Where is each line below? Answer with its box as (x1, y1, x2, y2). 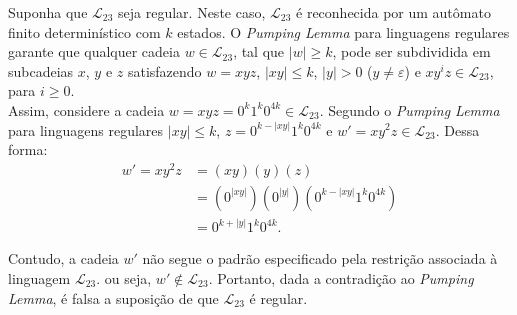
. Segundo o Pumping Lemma (319, 99, 500, 120)
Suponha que (8, 2, 88, 22)
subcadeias (8, 60, 74, 81)
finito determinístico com (8, 21, 161, 42)
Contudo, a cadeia (8, 248, 119, 269)
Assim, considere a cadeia (8, 99, 165, 120)
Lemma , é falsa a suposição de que (8, 287, 219, 308)
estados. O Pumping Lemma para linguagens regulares (177, 21, 510, 42)
